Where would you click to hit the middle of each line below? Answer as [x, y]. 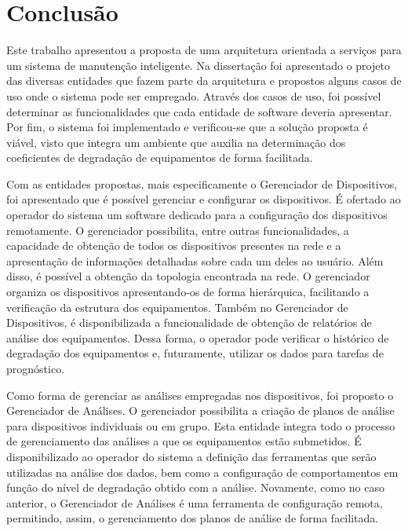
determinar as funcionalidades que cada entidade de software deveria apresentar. [199, 111]
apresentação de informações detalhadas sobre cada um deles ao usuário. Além [195, 260]
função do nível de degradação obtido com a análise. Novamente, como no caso [195, 487]
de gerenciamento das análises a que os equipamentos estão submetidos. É [184, 441]
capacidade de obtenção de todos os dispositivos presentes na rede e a [174, 245]
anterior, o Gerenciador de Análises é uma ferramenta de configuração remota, [195, 502]
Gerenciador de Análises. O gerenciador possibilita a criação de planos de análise [200, 410]
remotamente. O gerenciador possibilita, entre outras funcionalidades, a [178, 230]
